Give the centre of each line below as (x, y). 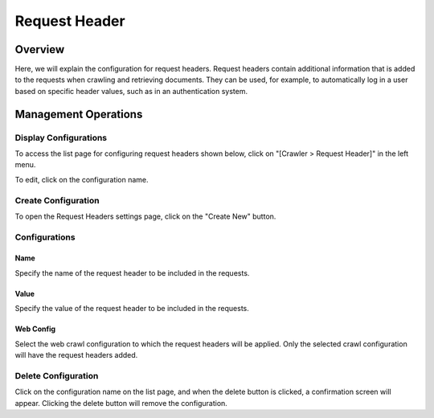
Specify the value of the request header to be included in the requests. (132, 309)
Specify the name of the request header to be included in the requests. (132, 273)
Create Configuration (57, 200)
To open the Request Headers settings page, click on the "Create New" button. (145, 216)
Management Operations (79, 114)
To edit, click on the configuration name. (82, 179)
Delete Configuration (57, 375)
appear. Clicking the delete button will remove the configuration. (121, 403)
